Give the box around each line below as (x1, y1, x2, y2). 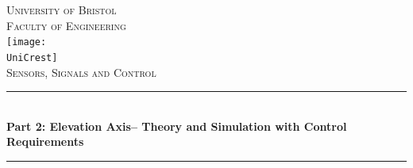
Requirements (6, 133, 84, 150)
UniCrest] (6, 52, 58, 63)
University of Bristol (6, 2, 117, 17)
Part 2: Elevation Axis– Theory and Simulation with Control (6, 117, 347, 134)
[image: (6, 36, 47, 48)
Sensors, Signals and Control (6, 63, 156, 80)
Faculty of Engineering (6, 17, 126, 33)
